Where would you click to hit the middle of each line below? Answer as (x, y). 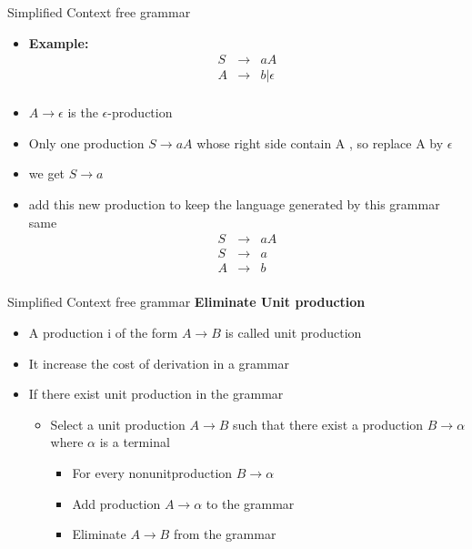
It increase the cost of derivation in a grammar (159, 363)
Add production (116, 503)
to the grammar (250, 503)
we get (47, 173)
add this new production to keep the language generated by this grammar (234, 204)
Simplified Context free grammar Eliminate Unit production (186, 302)
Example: (59, 42)
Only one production (86, 142)
